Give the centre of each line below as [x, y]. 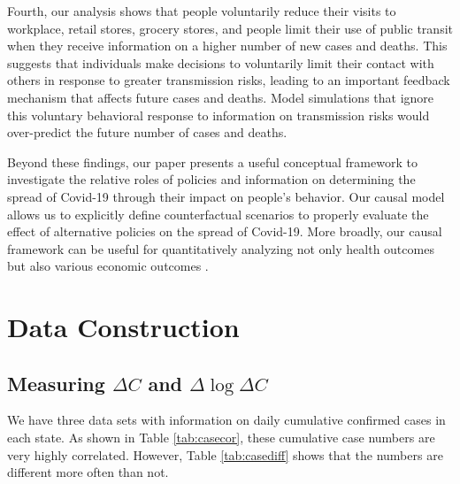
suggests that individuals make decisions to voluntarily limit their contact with [221, 62]
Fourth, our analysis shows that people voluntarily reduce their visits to [202, 11]
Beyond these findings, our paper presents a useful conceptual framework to [212, 161]
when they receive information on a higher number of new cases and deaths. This [227, 46]
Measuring [56, 383]
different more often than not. [88, 472]
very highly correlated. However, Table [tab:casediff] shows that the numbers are [225, 454]
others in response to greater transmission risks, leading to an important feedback [229, 80]
